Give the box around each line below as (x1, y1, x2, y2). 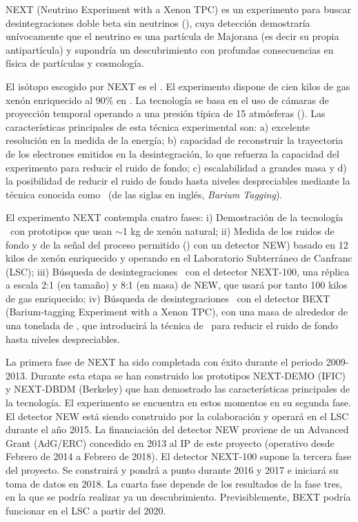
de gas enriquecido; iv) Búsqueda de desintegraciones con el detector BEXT (6, 291, 330, 305)
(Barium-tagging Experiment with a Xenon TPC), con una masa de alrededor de (6, 304, 348, 319)
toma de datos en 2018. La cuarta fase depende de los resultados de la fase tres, (6, 476, 343, 490)
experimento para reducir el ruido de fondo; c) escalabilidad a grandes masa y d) (6, 160, 347, 174)
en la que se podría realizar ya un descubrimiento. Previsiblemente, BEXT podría (6, 490, 351, 504)
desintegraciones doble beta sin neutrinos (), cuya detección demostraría (6, 15, 310, 30)
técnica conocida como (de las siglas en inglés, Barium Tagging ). (6, 187, 283, 201)
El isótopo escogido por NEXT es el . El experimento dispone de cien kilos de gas (6, 79, 350, 93)
